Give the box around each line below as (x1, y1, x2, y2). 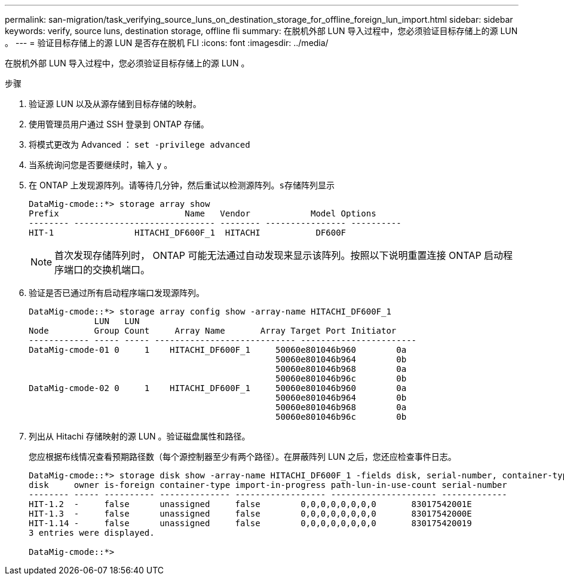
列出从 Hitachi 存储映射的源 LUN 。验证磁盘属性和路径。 (29, 431, 250, 441)
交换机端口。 (93, 264, 151, 276)
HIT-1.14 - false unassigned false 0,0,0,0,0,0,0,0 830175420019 (29, 518, 472, 528)
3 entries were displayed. (29, 528, 155, 538)
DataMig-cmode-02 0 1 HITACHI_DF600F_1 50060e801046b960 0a (29, 383, 407, 393)
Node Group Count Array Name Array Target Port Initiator (29, 326, 397, 335)
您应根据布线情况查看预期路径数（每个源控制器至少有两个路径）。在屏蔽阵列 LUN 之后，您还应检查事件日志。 (29, 451, 456, 462)
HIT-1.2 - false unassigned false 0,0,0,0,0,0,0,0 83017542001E (29, 499, 472, 509)
